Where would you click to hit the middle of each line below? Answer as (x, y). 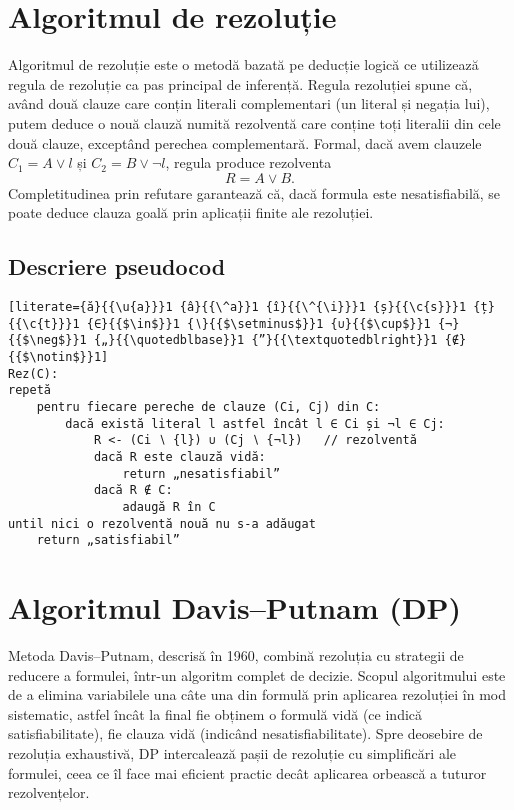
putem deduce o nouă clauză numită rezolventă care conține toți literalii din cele (254, 122)
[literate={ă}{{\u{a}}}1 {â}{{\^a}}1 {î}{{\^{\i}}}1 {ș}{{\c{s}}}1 (237, 307)
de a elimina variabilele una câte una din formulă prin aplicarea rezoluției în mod (257, 694)
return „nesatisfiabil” (201, 473)
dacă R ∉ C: (133, 490)
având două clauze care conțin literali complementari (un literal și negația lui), (249, 103)
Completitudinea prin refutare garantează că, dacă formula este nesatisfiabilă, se (254, 192)
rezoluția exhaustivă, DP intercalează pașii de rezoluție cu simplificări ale (232, 753)
